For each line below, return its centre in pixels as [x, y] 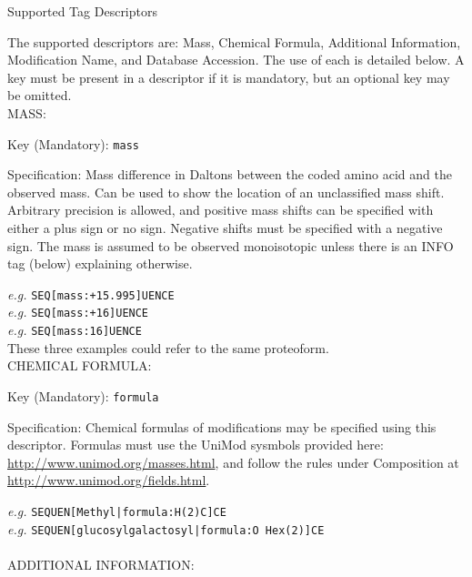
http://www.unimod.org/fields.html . [109, 480]
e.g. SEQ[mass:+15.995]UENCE [91, 294]
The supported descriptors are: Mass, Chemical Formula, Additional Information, [234, 41]
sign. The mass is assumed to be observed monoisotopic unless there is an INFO [231, 245]
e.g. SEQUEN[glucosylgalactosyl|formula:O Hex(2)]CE [166, 528]
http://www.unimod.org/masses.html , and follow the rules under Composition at [233, 462]
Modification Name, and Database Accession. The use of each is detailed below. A [236, 60]
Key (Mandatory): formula [83, 395]
